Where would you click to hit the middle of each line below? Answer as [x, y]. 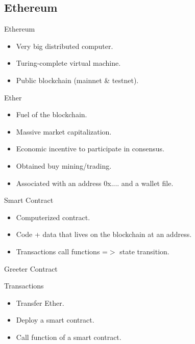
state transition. [144, 251]
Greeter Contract [31, 268]
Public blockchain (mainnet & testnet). [77, 80]
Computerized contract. [53, 217]
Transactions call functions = [62, 251]
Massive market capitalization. [64, 131]
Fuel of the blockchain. [52, 114]
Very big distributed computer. [65, 46]
